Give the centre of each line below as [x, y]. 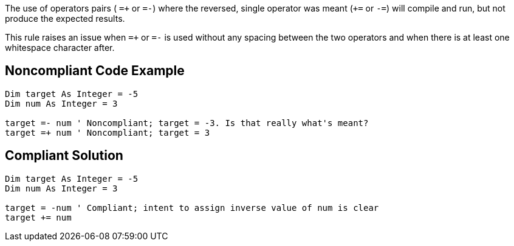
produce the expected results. [65, 18]
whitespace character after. [60, 48]
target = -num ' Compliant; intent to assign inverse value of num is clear [192, 208]
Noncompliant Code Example [95, 71]
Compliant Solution [64, 156]
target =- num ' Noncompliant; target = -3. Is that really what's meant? [187, 123]
